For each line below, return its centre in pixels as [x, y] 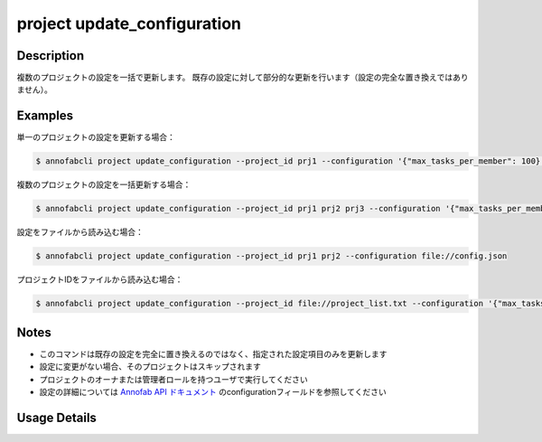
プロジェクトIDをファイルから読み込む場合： [100, 279]
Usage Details [56, 417]
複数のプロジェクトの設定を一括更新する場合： [104, 184]
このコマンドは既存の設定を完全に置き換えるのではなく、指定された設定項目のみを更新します [213, 353]
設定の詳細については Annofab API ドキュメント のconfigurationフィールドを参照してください [213, 391]
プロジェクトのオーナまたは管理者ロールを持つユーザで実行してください [173, 379]
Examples [45, 116]
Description [51, 56]
